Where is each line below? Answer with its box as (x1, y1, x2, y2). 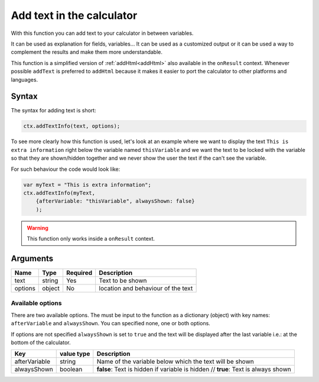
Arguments (11, 253, 54, 263)
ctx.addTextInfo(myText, (23, 189, 96, 196)
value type (59, 349, 90, 358)
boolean (59, 365, 83, 374)
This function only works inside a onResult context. (27, 235, 155, 242)
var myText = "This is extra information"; (23, 181, 152, 188)
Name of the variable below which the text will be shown (96, 358, 254, 366)
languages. (11, 76, 38, 83)
